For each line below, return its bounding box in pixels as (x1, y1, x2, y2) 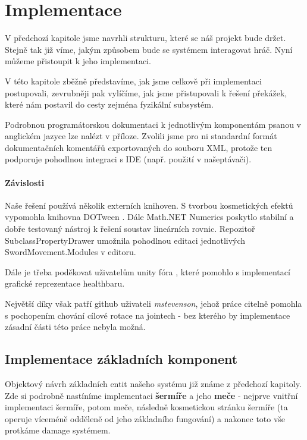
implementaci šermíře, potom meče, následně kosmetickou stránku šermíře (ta (5, 401, 288, 413)
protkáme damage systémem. (5, 424, 111, 436)
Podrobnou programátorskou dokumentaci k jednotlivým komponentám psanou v (5, 118, 301, 130)
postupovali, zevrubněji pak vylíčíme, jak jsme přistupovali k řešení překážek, (5, 86, 287, 99)
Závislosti (5, 176, 45, 188)
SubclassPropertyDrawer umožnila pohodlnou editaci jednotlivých (5, 234, 246, 246)
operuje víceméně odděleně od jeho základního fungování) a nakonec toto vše (5, 412, 286, 425)
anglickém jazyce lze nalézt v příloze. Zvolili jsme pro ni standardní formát (5, 130, 277, 142)
